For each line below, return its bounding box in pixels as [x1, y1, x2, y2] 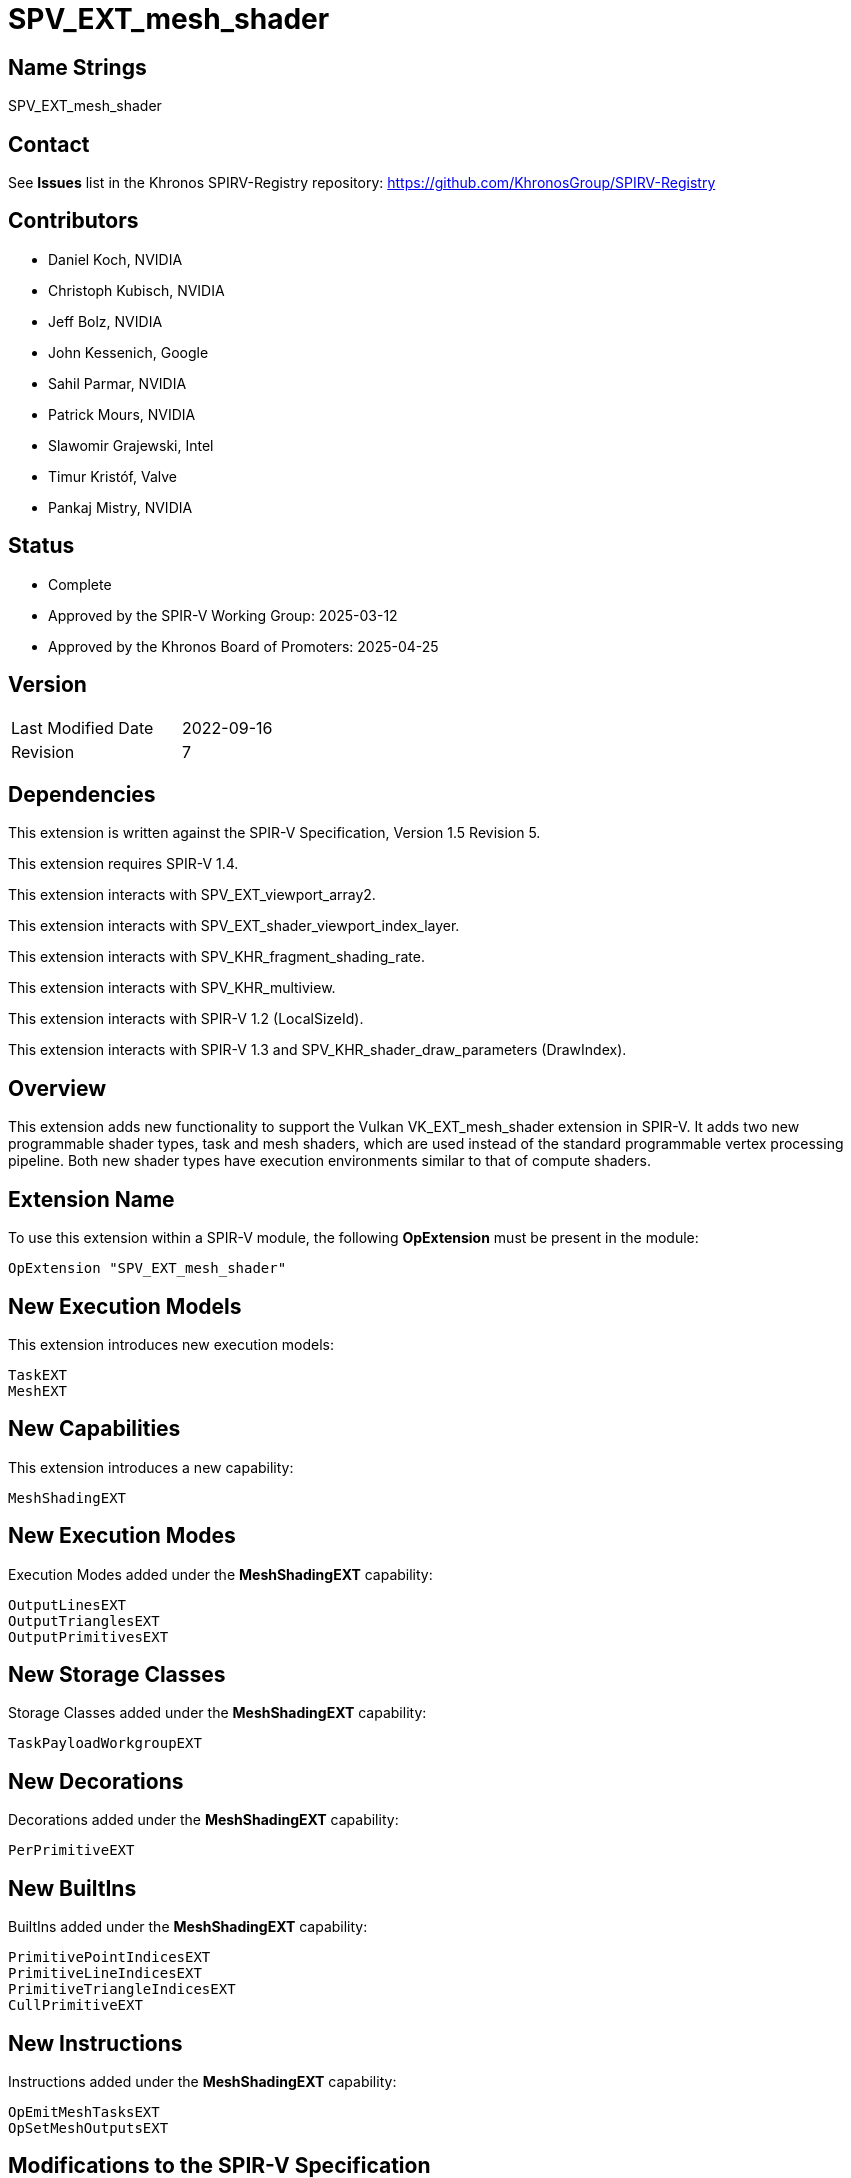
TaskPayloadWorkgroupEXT [8, 1735, 202, 1752]
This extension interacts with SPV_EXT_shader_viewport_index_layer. [8, 917, 460, 935]
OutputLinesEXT [8, 1596, 127, 1613]
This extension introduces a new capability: [8, 1458, 294, 1476]
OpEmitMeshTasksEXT [8, 2103, 160, 2120]
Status [8, 533, 75, 559]
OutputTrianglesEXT [8, 1612, 160, 1629]
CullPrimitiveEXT [8, 1997, 143, 2014]
